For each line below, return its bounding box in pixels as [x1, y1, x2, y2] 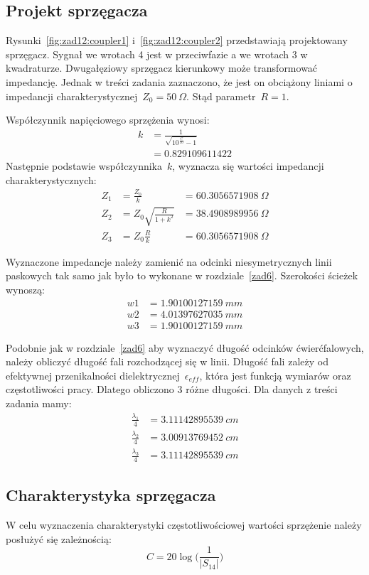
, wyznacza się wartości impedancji [172, 158, 324, 173]
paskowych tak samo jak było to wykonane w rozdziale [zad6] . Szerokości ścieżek [6, 268, 358, 283]
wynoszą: [6, 281, 45, 296]
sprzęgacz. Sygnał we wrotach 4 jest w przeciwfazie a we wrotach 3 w [6, 46, 308, 61]
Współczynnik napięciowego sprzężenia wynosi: [6, 112, 210, 127]
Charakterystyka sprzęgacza [6, 484, 216, 506]
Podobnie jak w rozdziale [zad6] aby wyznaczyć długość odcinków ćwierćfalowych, [6, 340, 364, 355]
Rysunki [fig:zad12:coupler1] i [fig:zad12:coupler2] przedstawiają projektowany [6, 33, 348, 48]
